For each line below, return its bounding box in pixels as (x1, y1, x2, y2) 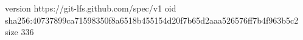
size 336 (5, 25, 34, 38)
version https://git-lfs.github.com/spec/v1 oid (5, 2, 176, 14)
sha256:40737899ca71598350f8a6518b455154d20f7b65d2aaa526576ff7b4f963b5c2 (5, 13, 299, 26)
